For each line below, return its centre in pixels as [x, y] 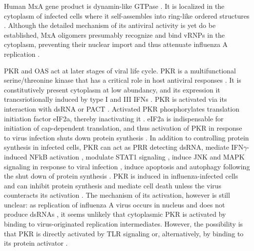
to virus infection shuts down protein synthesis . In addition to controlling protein [127, 137]
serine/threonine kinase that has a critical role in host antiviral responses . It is [123, 80]
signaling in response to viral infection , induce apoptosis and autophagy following [127, 166]
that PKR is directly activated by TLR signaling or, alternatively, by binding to [124, 233]
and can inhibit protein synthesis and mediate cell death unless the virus [113, 185]
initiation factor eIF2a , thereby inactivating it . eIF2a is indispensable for [114, 118]
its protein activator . [36, 243]
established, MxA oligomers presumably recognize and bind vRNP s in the [115, 34]
